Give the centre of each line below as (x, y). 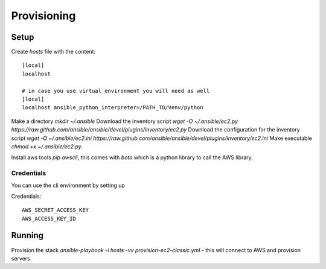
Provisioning (43, 16)
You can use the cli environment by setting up (68, 185)
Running (27, 236)
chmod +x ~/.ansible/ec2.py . (47, 146)
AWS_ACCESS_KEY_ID (49, 218)
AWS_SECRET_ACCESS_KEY (56, 210)
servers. (21, 258)
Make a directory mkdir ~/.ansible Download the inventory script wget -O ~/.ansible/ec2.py (125, 121)
